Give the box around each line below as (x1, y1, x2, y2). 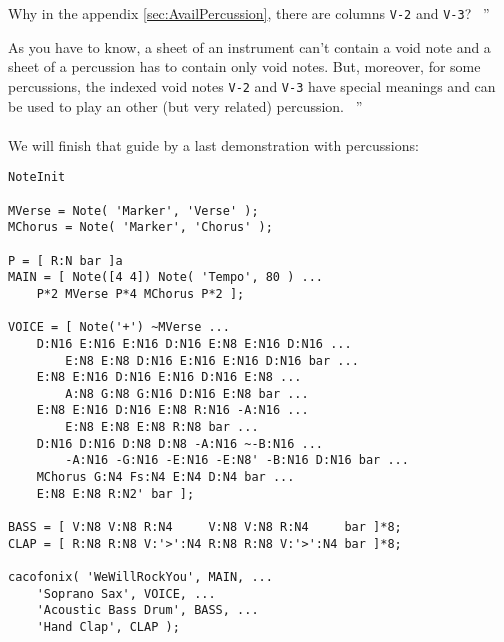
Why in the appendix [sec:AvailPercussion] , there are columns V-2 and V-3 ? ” (8, 3, 490, 23)
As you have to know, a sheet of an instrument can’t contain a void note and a (8, 36, 491, 57)
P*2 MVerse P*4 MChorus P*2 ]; (36, 286, 245, 301)
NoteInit (8, 170, 66, 185)
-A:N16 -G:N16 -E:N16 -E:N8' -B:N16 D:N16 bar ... (65, 453, 409, 468)
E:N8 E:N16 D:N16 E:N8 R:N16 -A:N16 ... (36, 403, 309, 418)
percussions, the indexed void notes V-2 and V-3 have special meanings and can (8, 75, 496, 96)
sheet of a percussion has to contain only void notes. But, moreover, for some (8, 56, 481, 77)
